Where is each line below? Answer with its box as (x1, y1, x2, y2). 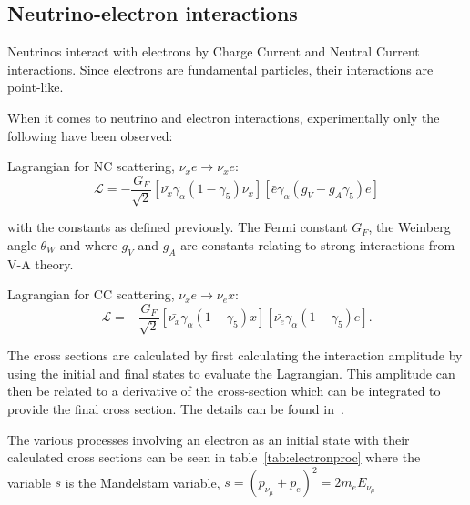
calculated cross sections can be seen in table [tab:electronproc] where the (7, 448, 421, 467)
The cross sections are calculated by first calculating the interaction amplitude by (7, 346, 463, 365)
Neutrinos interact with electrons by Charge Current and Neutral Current (7, 42, 420, 61)
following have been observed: (7, 126, 173, 145)
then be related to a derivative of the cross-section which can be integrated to (7, 381, 441, 400)
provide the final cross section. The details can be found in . (7, 399, 344, 419)
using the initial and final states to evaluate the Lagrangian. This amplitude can (7, 363, 455, 382)
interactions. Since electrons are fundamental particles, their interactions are (7, 59, 434, 78)
